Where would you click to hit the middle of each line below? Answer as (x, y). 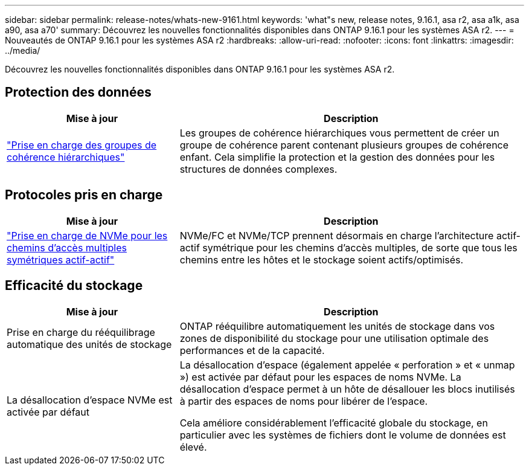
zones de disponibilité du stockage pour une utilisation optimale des (334, 338)
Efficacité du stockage (74, 286)
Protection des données (78, 92)
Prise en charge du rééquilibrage (81, 332)
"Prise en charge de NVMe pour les (87, 235)
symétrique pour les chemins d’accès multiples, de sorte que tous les (360, 247)
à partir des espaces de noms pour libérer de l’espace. (304, 401)
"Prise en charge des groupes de (82, 145)
